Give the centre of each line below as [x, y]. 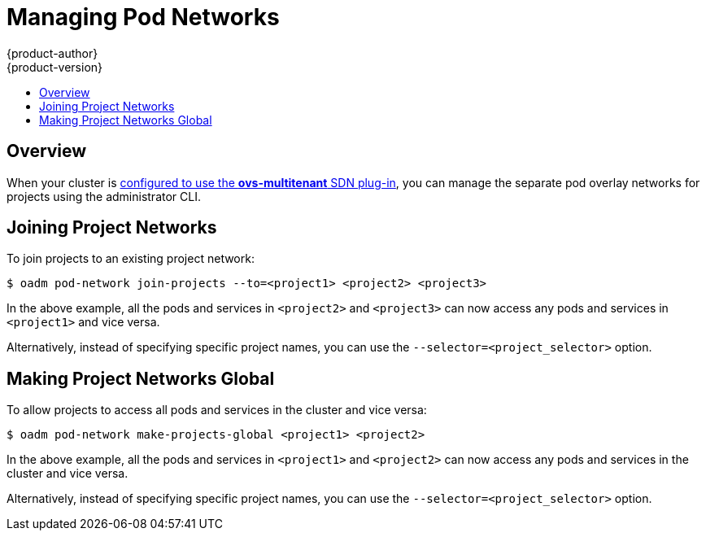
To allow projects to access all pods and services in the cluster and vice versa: [217, 410]
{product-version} [55, 67]
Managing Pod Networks [143, 17]
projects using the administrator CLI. [104, 196]
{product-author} [52, 53]
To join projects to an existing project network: [131, 259]
